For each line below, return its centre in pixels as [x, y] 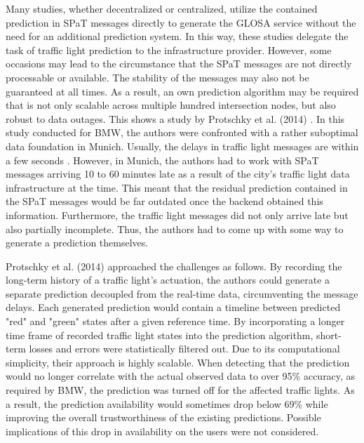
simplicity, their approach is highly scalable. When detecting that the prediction [178, 362]
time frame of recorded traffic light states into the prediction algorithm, [160, 335]
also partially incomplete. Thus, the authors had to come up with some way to [175, 229]
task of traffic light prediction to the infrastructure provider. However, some [169, 49]
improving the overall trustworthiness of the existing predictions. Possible [163, 417]
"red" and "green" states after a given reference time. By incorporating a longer [175, 321]
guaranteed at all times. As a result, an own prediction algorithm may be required [182, 91]
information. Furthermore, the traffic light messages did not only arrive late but [177, 214]
